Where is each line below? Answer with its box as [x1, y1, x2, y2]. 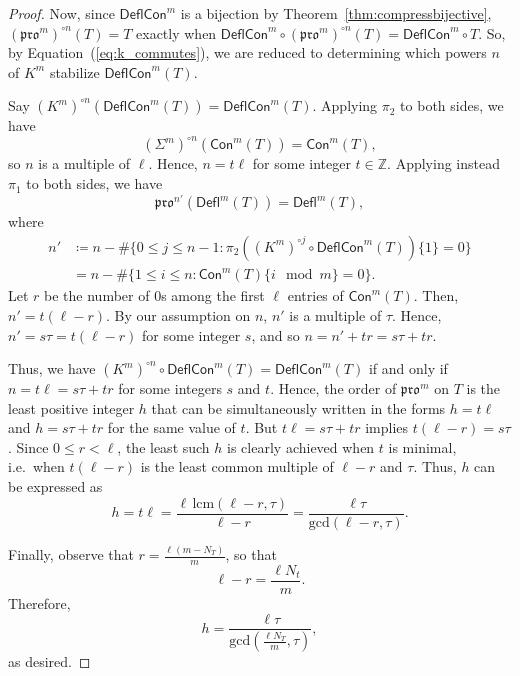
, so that [225, 544, 277, 565]
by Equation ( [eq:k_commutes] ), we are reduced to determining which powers [8, 42, 487, 63]
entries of [287, 285, 344, 306]
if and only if [368, 358, 448, 379]
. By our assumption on [106, 304, 251, 325]
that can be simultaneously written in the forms [151, 397, 446, 418]
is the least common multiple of [140, 456, 334, 477]
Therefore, [8, 592, 71, 613]
